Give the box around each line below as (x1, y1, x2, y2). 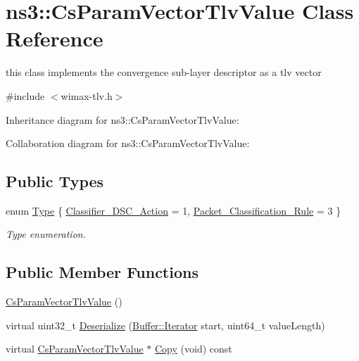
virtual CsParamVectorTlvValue (6, 341, 144, 356)
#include (6, 88, 45, 103)
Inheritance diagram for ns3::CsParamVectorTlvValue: (6, 112, 239, 127)
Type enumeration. (6, 227, 86, 241)
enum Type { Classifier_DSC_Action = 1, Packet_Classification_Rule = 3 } (6, 203, 341, 217)
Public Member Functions (6, 261, 199, 283)
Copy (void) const (155, 341, 232, 356)
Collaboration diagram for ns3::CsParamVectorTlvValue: (6, 136, 250, 151)
